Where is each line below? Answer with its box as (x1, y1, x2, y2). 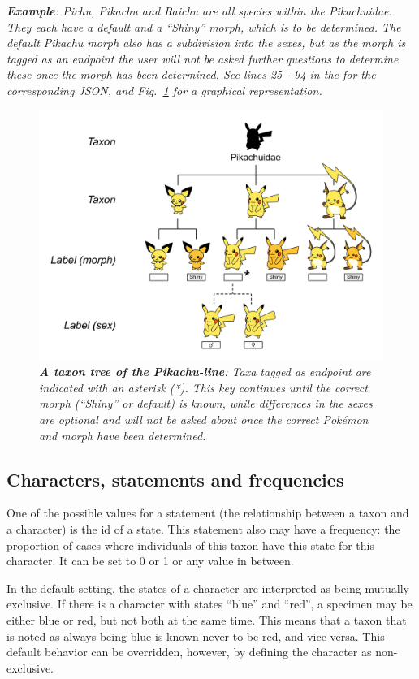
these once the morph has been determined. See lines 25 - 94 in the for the (6, 66, 376, 83)
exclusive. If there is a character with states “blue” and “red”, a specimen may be (6, 595, 413, 612)
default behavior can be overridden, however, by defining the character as (6, 643, 372, 660)
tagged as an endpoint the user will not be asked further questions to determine (6, 50, 399, 67)
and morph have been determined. (39, 426, 206, 443)
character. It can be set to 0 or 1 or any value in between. (6, 552, 294, 569)
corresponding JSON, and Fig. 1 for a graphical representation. (6, 81, 322, 98)
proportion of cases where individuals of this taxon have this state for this (6, 536, 374, 553)
